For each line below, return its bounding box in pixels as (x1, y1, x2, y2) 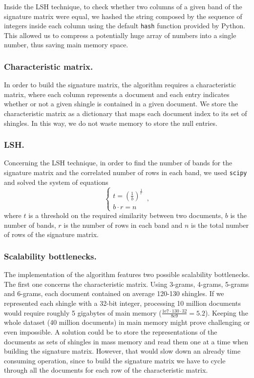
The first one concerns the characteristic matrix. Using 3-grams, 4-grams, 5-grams (4, 279, 249, 289)
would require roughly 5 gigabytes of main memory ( (4, 307, 162, 318)
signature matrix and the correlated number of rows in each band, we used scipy (4, 167, 247, 178)
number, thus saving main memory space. (4, 40, 128, 50)
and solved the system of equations (4, 177, 108, 187)
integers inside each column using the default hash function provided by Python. (4, 20, 245, 31)
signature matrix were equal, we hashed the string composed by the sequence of (4, 11, 242, 21)
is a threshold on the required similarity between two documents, (28, 210, 223, 220)
